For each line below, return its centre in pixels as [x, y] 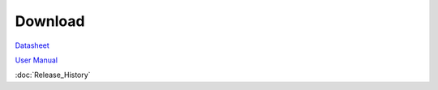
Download [50, 21]
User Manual [36, 60]
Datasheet [32, 45]
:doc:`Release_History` [53, 75]
